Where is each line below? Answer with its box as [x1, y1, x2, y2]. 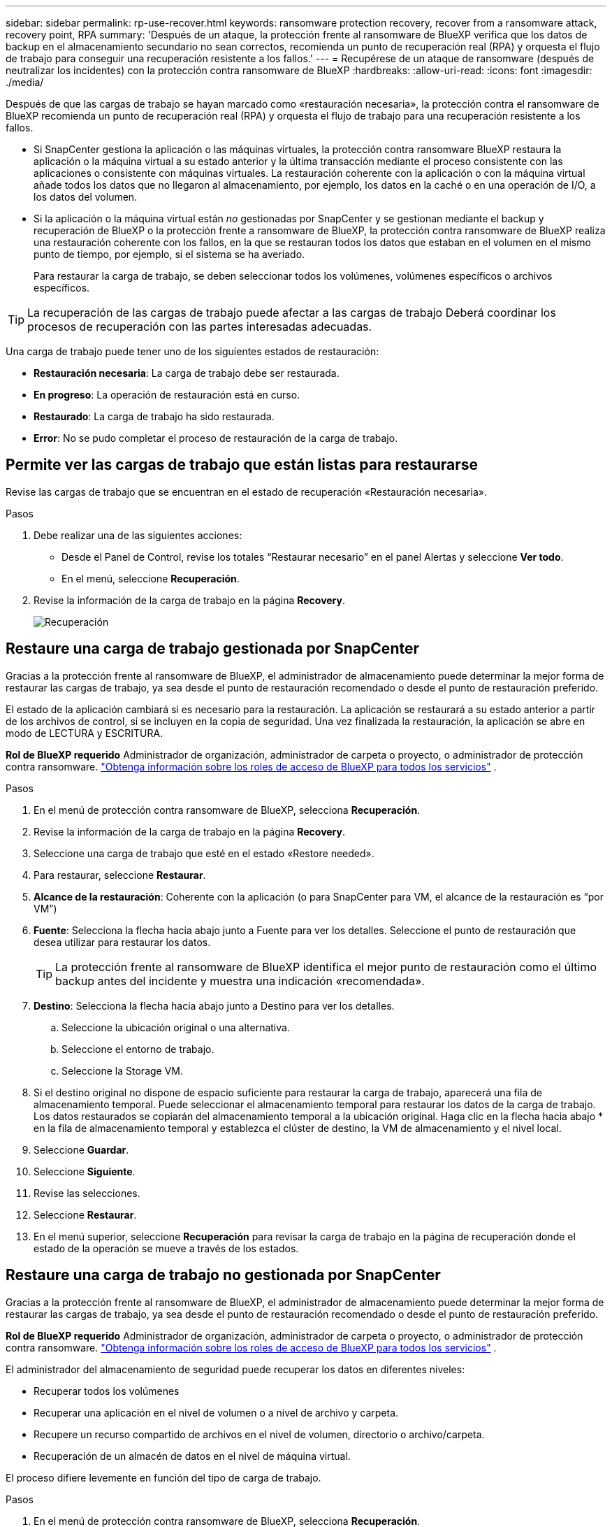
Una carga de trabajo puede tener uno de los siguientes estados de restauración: [6, 345, 379, 357]
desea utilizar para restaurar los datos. [34, 935, 211, 948]
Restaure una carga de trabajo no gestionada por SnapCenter [6, 1266, 441, 1284]
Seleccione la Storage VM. [61, 1064, 184, 1077]
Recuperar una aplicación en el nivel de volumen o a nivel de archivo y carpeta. [34, 1406, 399, 1419]
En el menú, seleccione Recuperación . [61, 572, 240, 585]
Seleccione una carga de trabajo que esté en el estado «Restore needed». [34, 847, 374, 859]
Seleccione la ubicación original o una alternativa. [61, 1021, 290, 1033]
